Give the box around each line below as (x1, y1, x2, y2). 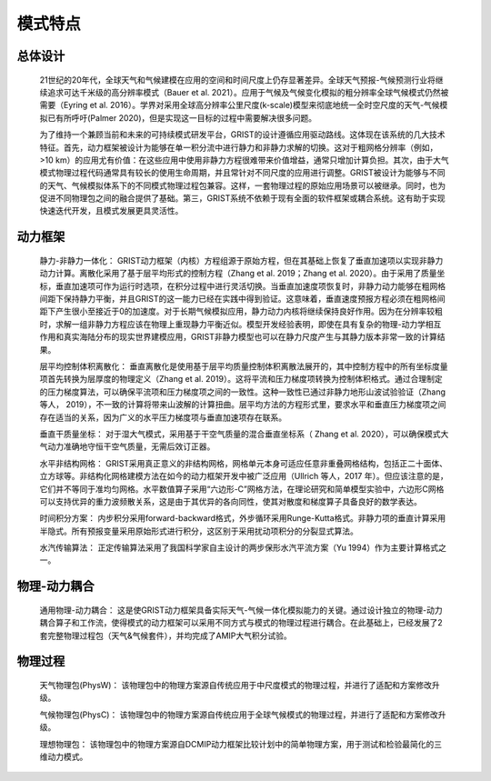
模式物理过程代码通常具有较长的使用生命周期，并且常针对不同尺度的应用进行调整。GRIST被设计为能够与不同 (39, 167, 446, 178)
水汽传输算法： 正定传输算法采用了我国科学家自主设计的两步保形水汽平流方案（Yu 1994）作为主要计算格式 (39, 542, 439, 554)
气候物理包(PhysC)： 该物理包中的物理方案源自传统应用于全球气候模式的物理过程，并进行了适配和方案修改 (39, 709, 438, 720)
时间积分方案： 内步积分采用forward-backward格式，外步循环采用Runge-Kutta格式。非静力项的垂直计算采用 (39, 513, 446, 524)
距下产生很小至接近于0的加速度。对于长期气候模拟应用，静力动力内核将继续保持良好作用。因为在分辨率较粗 (39, 305, 443, 317)
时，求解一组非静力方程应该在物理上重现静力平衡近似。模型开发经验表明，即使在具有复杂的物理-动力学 (39, 318, 426, 329)
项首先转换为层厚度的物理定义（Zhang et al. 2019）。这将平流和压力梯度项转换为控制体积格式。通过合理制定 (39, 374, 443, 385)
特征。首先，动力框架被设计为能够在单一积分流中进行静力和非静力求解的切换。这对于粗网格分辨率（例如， (39, 142, 438, 153)
